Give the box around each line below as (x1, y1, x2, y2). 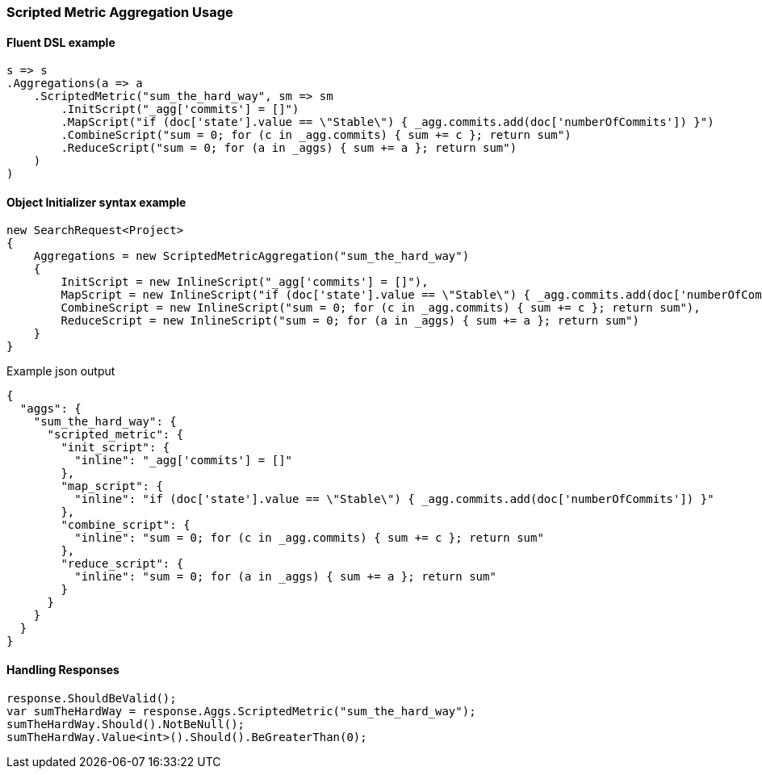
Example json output (6, 364, 115, 379)
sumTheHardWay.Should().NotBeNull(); (6, 717, 245, 731)
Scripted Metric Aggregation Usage (6, 4, 233, 20)
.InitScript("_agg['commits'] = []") (61, 103, 299, 116)
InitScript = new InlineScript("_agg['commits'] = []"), (61, 275, 429, 289)
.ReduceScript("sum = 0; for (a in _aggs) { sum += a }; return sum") (61, 141, 517, 155)
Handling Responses (6, 663, 119, 677)
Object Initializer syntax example (6, 195, 186, 209)
